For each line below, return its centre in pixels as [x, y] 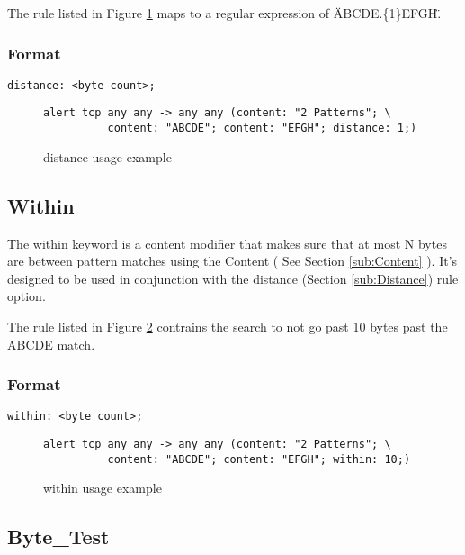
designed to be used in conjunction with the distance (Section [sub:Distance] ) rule [233, 278]
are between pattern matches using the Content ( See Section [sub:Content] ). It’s [232, 261]
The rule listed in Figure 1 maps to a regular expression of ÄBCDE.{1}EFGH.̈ [224, 13]
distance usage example [107, 156]
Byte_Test [58, 537]
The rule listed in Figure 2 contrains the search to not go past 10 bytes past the [228, 326]
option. [27, 296]
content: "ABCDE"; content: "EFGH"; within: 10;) [259, 459]
